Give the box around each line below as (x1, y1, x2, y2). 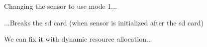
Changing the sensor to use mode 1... (4, 1, 117, 11)
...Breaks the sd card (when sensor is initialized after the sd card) (4, 17, 204, 27)
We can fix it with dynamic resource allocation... (4, 34, 152, 44)
